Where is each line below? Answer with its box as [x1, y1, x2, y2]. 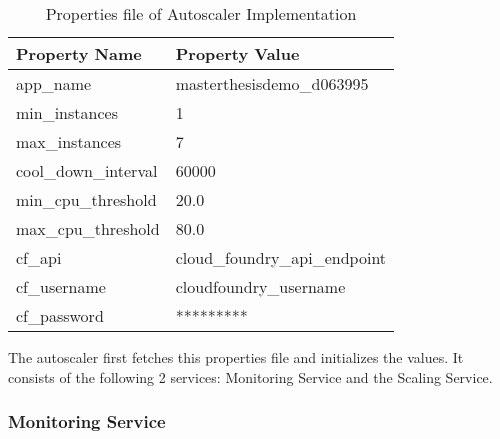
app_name [16, 72, 92, 95]
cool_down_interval [16, 159, 158, 182]
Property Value [175, 42, 300, 65]
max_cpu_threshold [16, 217, 160, 240]
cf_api [16, 246, 62, 269]
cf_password [16, 304, 104, 327]
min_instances [16, 101, 118, 124]
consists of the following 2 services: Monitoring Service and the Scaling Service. [8, 366, 493, 387]
